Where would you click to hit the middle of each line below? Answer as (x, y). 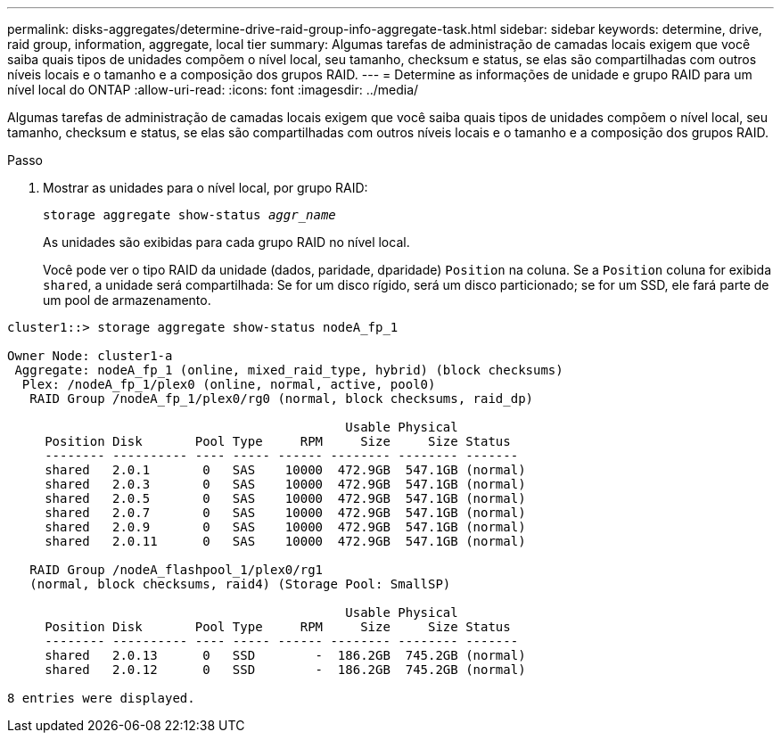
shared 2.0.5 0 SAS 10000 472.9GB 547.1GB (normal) (285, 498)
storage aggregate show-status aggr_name (189, 215)
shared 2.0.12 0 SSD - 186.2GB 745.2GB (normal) (285, 670)
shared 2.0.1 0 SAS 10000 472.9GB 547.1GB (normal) (285, 470)
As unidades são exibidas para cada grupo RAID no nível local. (226, 242)
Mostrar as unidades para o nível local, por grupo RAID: (206, 188)
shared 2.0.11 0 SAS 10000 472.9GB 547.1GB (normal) (285, 541)
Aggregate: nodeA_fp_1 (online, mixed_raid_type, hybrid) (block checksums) (289, 370)
